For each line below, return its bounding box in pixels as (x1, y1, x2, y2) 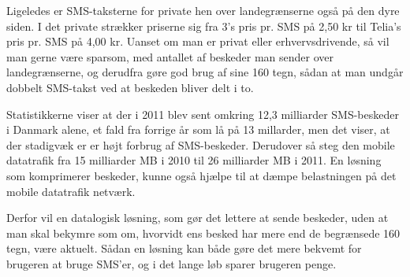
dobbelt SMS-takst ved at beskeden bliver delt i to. (6, 79, 254, 95)
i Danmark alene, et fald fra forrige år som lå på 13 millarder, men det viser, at (6, 121, 390, 138)
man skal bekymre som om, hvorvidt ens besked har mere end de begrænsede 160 (6, 224, 401, 241)
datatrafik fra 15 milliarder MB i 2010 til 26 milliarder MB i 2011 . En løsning (6, 152, 382, 168)
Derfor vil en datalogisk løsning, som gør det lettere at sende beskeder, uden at (6, 209, 389, 226)
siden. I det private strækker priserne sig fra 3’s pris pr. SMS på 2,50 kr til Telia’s (6, 17, 401, 34)
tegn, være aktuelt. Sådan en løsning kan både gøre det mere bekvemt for (6, 240, 362, 257)
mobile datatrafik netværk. (6, 183, 136, 199)
